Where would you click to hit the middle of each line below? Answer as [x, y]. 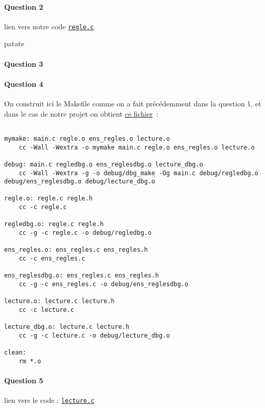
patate [14, 43]
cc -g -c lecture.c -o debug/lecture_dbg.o [94, 335]
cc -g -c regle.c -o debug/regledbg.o [85, 233]
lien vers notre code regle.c [49, 26]
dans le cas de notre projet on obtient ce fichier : [81, 113]
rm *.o [30, 361]
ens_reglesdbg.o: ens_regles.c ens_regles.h [82, 276]
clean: [15, 353]
